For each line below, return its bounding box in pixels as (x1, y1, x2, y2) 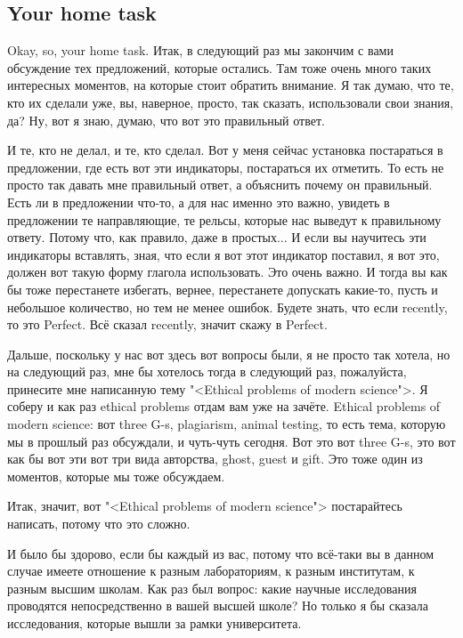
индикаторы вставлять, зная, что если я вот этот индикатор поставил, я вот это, (7, 245, 440, 263)
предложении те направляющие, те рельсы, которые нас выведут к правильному (7, 210, 442, 229)
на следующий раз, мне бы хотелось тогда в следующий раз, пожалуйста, (7, 362, 407, 381)
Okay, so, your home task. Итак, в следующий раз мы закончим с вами (7, 41, 394, 60)
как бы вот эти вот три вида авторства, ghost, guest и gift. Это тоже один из (7, 449, 423, 468)
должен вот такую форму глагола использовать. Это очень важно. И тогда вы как (7, 262, 448, 281)
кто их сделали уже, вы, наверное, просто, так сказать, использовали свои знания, (7, 93, 454, 111)
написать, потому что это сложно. (7, 514, 191, 533)
